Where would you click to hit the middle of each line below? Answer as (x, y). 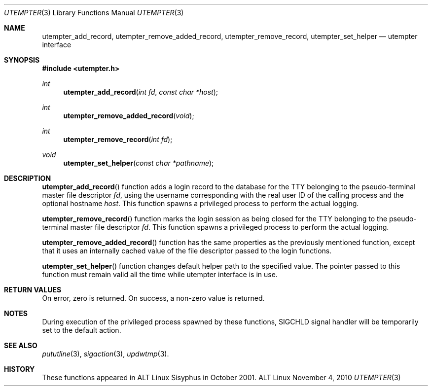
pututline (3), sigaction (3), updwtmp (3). (106, 354)
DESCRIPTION (28, 178)
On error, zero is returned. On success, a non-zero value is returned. (153, 298)
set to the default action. (82, 330)
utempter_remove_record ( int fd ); (118, 139)
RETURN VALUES (33, 290)
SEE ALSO (21, 345)
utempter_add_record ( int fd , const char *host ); (141, 92)
